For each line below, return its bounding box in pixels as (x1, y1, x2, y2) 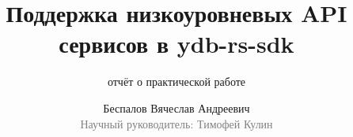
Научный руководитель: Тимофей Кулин (80, 115, 273, 131)
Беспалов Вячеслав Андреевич (103, 99, 250, 116)
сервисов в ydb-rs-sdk (59, 28, 294, 60)
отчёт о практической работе (107, 73, 246, 90)
